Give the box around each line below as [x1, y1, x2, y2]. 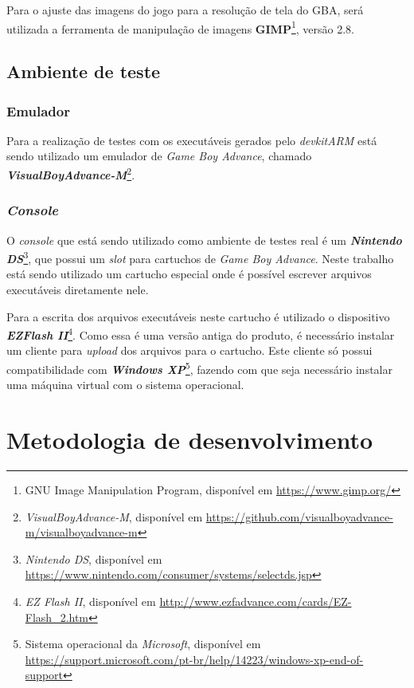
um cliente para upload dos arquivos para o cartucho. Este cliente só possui [6, 342, 373, 359]
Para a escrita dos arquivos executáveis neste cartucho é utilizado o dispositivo [6, 308, 390, 324]
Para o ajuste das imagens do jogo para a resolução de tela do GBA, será [6, 2, 364, 18]
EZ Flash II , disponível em [25, 592, 156, 609]
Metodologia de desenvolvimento [6, 423, 373, 455]
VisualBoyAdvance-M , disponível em [25, 508, 203, 525]
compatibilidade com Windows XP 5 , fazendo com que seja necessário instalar [6, 358, 393, 377]
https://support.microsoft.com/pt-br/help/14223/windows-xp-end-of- [25, 651, 364, 667]
